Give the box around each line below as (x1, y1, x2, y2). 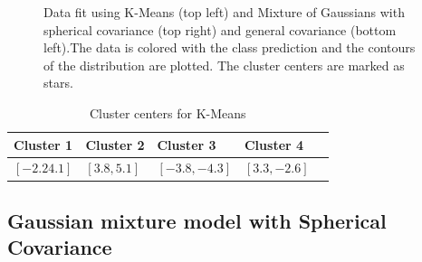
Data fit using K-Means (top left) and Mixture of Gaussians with (43, 3, 405, 21)
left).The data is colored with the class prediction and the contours (43, 38, 416, 57)
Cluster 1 (14, 135, 73, 154)
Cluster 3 (157, 135, 216, 154)
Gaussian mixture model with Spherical (7, 206, 387, 234)
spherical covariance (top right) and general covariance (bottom (43, 20, 397, 39)
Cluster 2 (85, 135, 145, 154)
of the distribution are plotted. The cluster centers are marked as (43, 55, 405, 74)
